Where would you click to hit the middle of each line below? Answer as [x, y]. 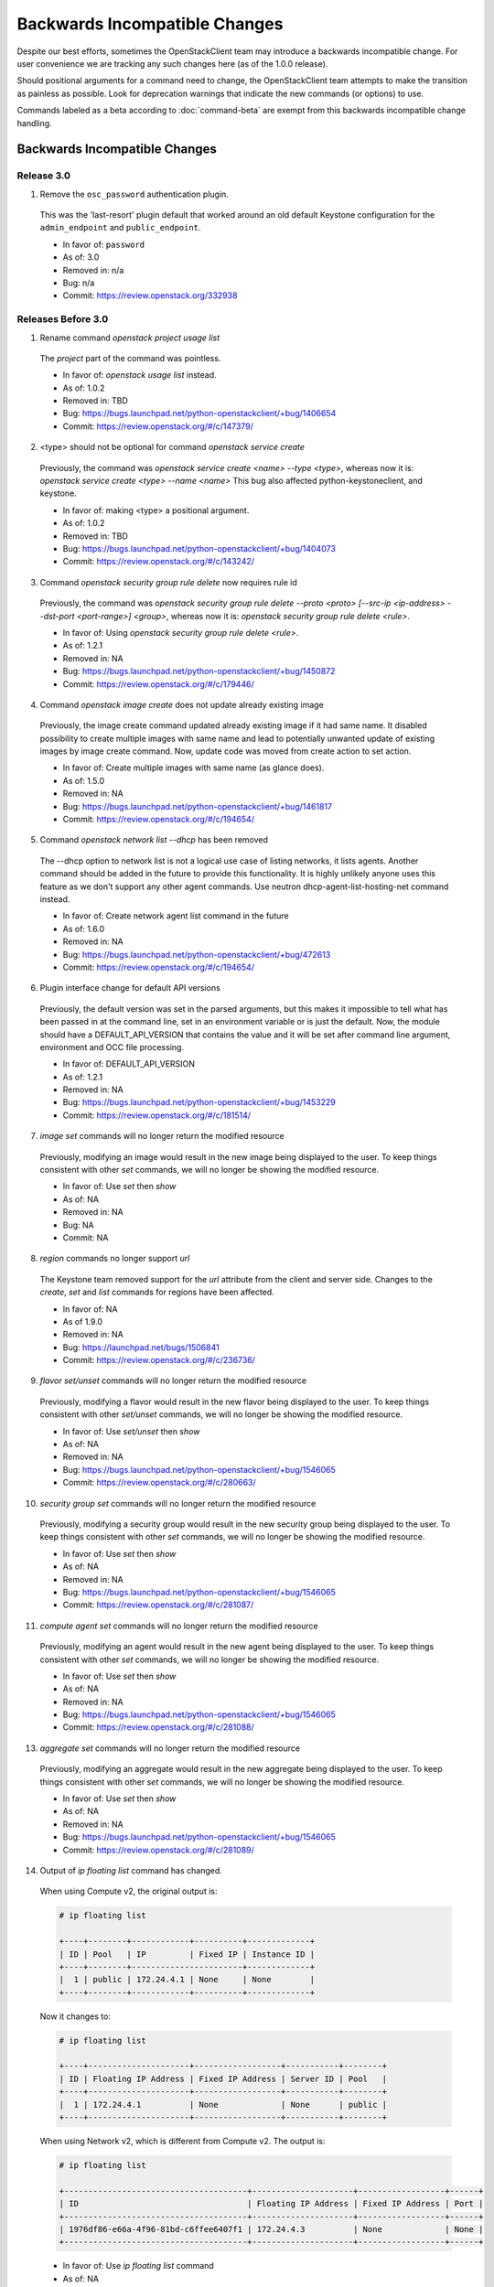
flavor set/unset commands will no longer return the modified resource [173, 1380]
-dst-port [57, 616]
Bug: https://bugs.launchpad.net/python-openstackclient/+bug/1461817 [198, 806]
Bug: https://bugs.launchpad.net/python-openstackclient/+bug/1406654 [199, 413]
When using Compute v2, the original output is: [129, 1891]
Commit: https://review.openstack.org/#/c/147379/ [158, 426]
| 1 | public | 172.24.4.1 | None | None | [187, 1980]
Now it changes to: [75, 2016]
